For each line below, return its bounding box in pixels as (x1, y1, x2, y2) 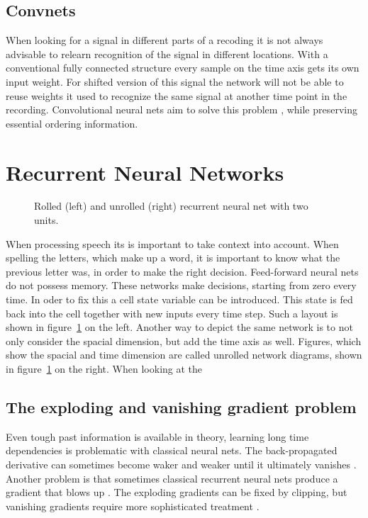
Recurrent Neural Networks (6, 157, 284, 186)
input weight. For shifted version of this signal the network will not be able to (6, 74, 344, 89)
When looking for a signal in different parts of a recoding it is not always (6, 33, 323, 47)
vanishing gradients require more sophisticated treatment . (6, 498, 260, 513)
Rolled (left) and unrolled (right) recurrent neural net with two (34, 198, 308, 213)
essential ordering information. (6, 116, 138, 130)
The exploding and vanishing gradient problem (6, 396, 357, 417)
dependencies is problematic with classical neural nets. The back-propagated (6, 443, 338, 458)
